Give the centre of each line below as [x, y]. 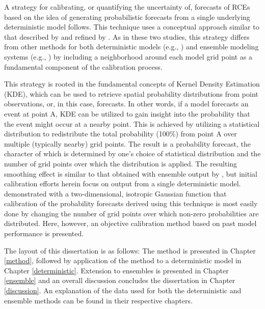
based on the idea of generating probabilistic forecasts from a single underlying [127, 17]
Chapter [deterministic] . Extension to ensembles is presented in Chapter [116, 270]
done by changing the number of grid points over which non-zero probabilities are [131, 213]
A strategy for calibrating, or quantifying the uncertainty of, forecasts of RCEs [127, 7]
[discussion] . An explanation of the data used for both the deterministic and [123, 290]
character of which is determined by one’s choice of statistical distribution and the [132, 153]
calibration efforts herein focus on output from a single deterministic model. [123, 184]
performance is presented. [44, 233]
